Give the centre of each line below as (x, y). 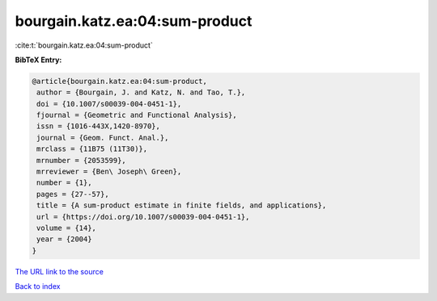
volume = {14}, (67, 228)
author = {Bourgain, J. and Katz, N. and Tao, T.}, (141, 92)
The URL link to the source (59, 271)
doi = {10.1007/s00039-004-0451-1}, (109, 104)
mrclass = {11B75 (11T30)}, (92, 149)
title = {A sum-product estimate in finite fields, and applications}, (182, 205)
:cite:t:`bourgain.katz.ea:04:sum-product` (84, 45)
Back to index (38, 286)
